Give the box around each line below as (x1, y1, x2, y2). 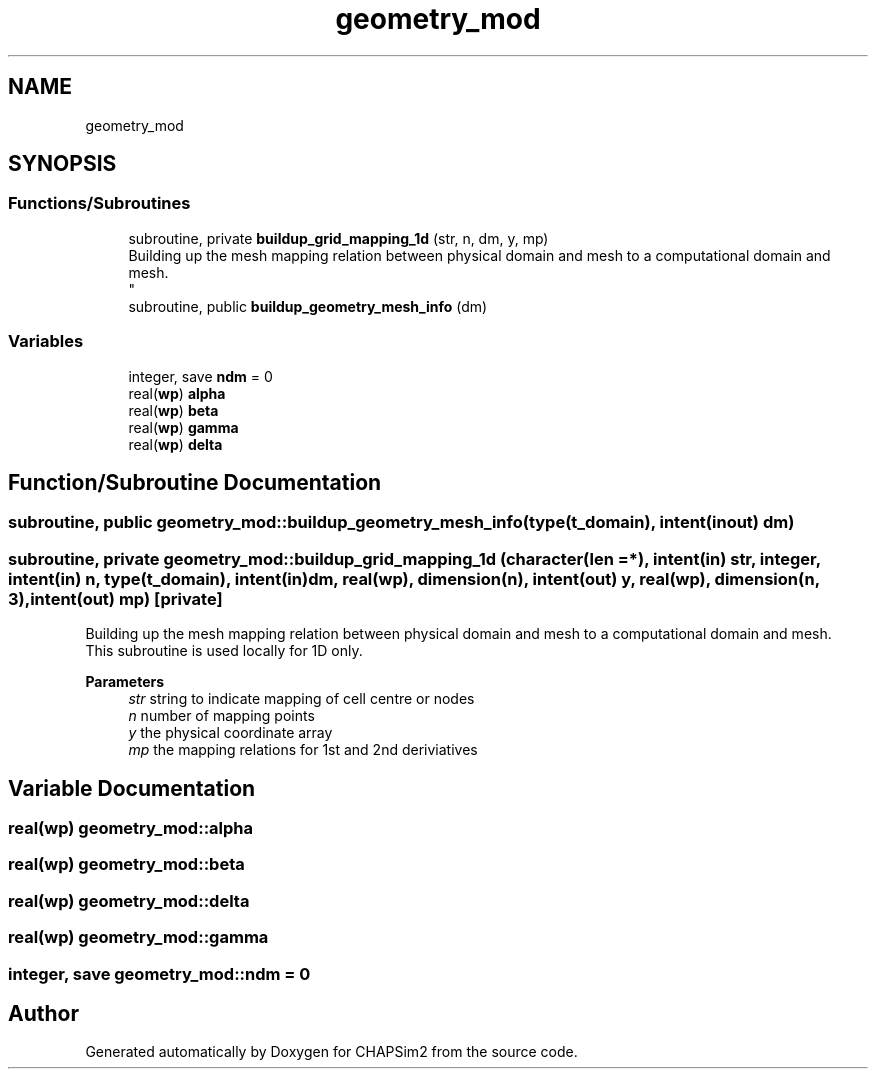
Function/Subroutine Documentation (8, 469, 382, 495)
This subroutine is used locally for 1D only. (85, 642, 363, 660)
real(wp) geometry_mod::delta (8, 890, 250, 911)
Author (8, 1000, 79, 1026)
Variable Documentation (8, 775, 256, 801)
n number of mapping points (128, 707, 315, 725)
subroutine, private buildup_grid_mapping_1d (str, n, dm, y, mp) (128, 229, 549, 247)
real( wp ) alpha (128, 384, 226, 402)
